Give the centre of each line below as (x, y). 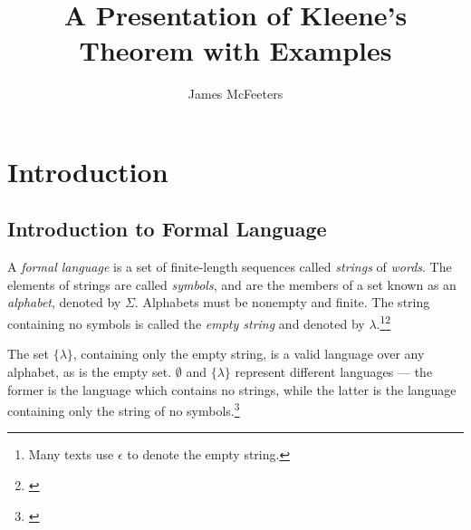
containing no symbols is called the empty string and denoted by (186, 323)
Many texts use (71, 454)
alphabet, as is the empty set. (90, 371)
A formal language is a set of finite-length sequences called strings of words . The (230, 267)
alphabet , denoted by (64, 302)
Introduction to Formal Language (167, 229)
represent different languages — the (334, 371)
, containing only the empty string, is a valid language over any (249, 354)
